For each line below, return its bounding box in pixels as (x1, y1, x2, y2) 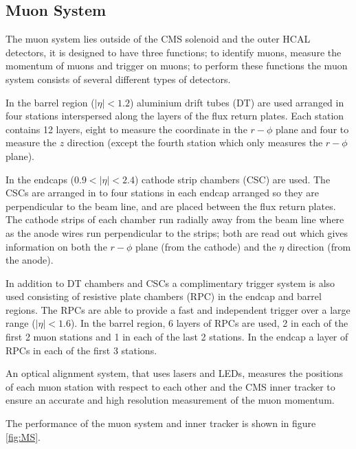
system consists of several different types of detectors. (5, 71, 231, 86)
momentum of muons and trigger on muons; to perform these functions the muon (5, 58, 348, 73)
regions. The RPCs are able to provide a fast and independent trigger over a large (5, 302, 351, 316)
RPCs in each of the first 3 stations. (5, 343, 157, 357)
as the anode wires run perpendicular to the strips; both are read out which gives (5, 225, 348, 240)
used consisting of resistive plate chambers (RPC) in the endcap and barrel (5, 289, 322, 303)
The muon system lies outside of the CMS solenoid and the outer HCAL (5, 32, 311, 46)
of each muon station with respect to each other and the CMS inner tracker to (5, 379, 335, 393)
